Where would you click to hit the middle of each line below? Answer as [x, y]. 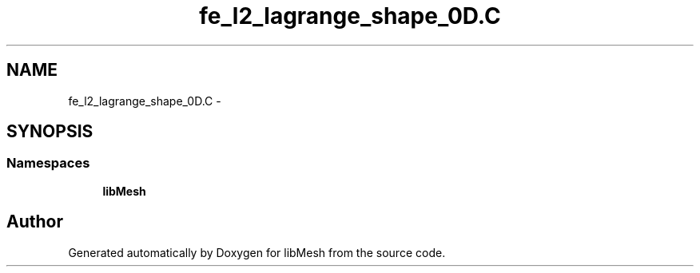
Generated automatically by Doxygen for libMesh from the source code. [257, 252]
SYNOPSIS [50, 132]
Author [35, 222]
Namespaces [48, 163]
